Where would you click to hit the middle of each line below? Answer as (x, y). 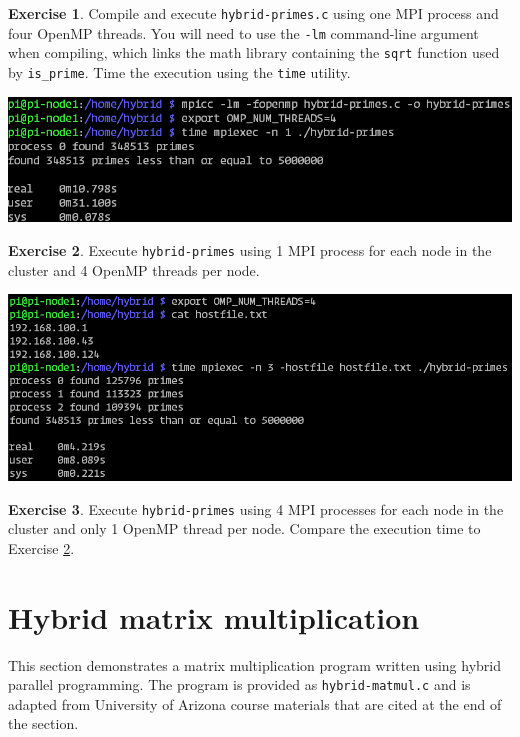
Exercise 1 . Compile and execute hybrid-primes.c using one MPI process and (253, 13)
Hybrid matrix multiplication (214, 616)
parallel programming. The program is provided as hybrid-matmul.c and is (239, 684)
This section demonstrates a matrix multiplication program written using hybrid (254, 664)
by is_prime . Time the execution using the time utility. (179, 71)
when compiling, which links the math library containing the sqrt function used (254, 52)
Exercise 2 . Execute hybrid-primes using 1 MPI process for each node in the (250, 249)
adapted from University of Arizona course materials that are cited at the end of (255, 703)
